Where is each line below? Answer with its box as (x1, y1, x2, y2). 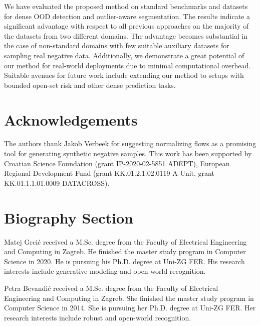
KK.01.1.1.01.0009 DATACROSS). (4, 177, 110, 188)
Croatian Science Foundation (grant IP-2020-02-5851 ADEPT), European (4, 158, 230, 168)
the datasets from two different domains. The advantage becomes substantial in (4, 30, 248, 41)
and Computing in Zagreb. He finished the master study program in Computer (4, 246, 246, 257)
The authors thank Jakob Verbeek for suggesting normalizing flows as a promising (4, 138, 256, 149)
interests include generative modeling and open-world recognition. (4, 266, 206, 276)
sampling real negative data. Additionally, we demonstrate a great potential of (4, 50, 244, 60)
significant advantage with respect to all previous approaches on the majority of (4, 21, 249, 31)
